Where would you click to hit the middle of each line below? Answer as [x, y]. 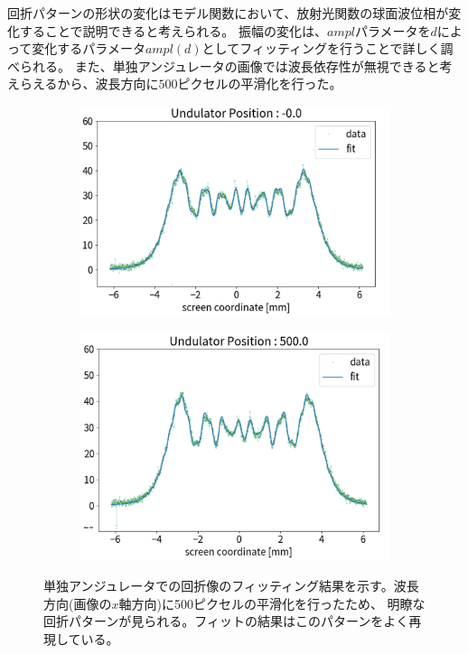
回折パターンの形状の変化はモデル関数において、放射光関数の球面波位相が [228, 13]
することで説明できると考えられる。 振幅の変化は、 [173, 30]
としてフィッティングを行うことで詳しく [321, 48]
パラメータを [393, 30]
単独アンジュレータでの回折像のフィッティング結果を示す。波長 [231, 586]
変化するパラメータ [89, 48]
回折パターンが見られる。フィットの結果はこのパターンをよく [226, 621]
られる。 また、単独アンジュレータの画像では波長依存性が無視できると [229, 65]
